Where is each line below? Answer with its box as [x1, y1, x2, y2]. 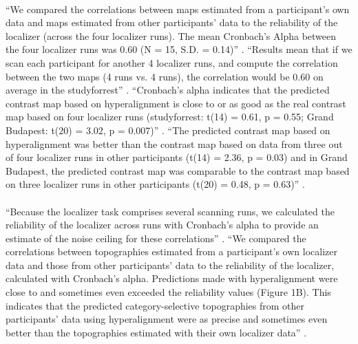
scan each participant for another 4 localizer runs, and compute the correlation [6, 55, 338, 69]
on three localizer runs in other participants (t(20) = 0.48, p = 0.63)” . [6, 177, 305, 191]
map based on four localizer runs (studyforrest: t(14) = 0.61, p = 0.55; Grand [6, 109, 334, 124]
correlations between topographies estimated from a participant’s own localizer [6, 244, 337, 259]
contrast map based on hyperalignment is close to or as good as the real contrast [6, 96, 346, 110]
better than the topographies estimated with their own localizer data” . [6, 325, 307, 339]
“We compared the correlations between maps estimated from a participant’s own [6, 1, 350, 16]
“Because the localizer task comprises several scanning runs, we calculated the [6, 204, 335, 218]
